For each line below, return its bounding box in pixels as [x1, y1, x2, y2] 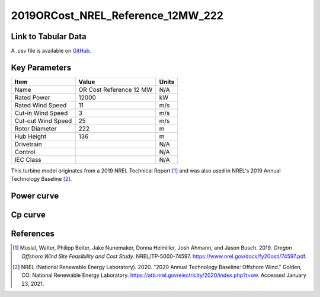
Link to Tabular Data [11, 31, 87, 41]
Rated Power [14, 93, 50, 101]
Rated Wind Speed [14, 101, 67, 109]
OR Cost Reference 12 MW [78, 85, 153, 94]
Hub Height [14, 132, 47, 140]
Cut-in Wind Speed [14, 108, 68, 117]
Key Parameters [11, 62, 71, 72]
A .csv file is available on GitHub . [11, 47, 91, 55]
